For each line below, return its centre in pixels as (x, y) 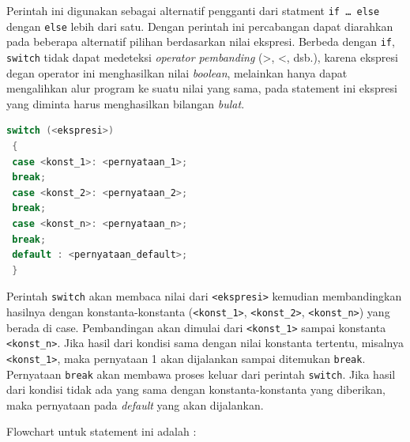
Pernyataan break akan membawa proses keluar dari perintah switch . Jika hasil (201, 374)
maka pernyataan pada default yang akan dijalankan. (135, 404)
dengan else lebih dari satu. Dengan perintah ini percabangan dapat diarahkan (200, 26)
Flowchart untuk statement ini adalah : (102, 431)
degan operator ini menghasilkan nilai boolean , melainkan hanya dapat (177, 72)
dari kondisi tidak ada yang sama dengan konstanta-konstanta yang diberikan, (196, 389)
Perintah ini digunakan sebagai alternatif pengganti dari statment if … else (193, 10)
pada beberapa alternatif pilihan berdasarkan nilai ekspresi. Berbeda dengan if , (201, 42)
